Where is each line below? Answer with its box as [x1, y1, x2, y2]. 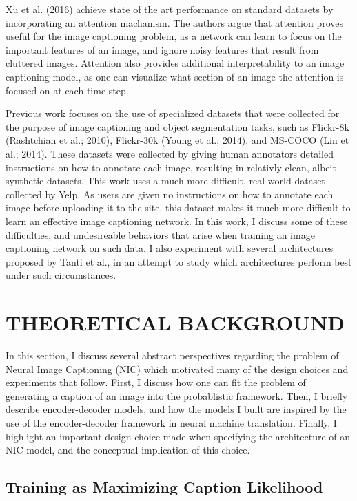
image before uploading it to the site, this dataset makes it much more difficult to [6, 200, 351, 215]
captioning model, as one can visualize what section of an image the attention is [6, 69, 344, 83]
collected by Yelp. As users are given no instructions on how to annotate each [6, 186, 334, 201]
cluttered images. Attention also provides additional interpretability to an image [6, 56, 345, 70]
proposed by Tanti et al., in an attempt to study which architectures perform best [6, 254, 352, 268]
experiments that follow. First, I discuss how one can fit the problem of [6, 375, 306, 390]
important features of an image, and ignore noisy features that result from [6, 42, 319, 56]
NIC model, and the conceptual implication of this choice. [6, 443, 250, 457]
